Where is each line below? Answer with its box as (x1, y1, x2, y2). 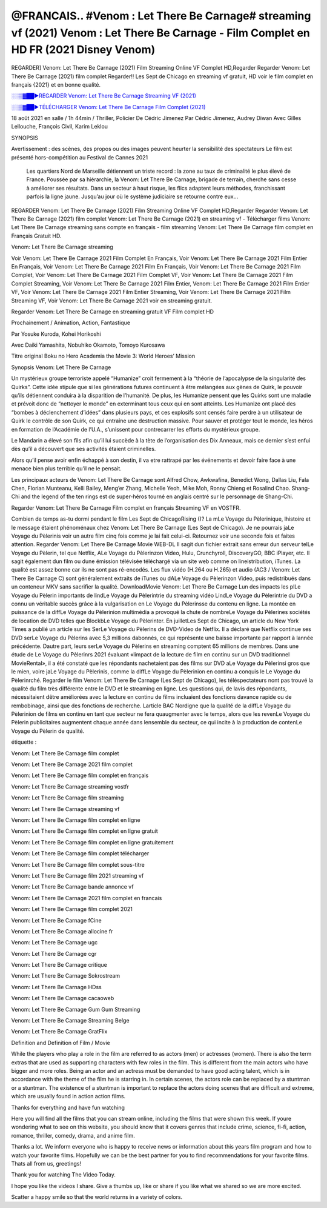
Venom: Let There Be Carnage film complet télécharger (11, 850, 150, 857)
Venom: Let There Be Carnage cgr (11, 950, 97, 957)
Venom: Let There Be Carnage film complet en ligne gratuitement (11, 838, 174, 846)
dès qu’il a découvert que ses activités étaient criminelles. (11, 445, 156, 453)
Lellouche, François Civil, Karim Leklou (11, 123, 108, 130)
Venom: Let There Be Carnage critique (11, 961, 107, 969)
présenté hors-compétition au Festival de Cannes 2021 (11, 153, 148, 161)
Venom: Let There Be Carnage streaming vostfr (11, 783, 130, 790)
